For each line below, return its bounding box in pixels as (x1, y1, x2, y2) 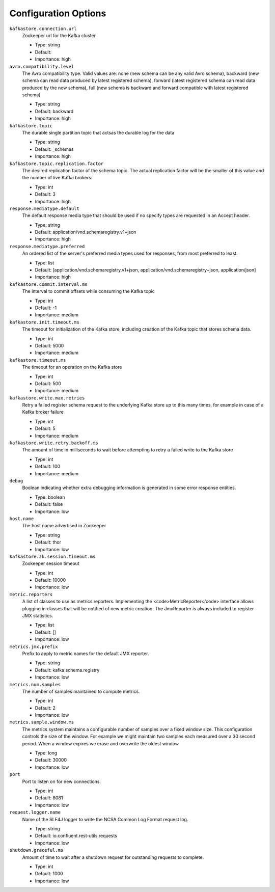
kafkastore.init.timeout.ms (9, 319, 80, 325)
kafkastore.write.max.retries (9, 395, 85, 401)
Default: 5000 (35, 342, 64, 348)
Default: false (35, 501, 63, 507)
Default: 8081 (35, 795, 63, 801)
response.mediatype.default (9, 205, 80, 211)
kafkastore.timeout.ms (9, 357, 66, 363)
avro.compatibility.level (9, 64, 74, 69)
